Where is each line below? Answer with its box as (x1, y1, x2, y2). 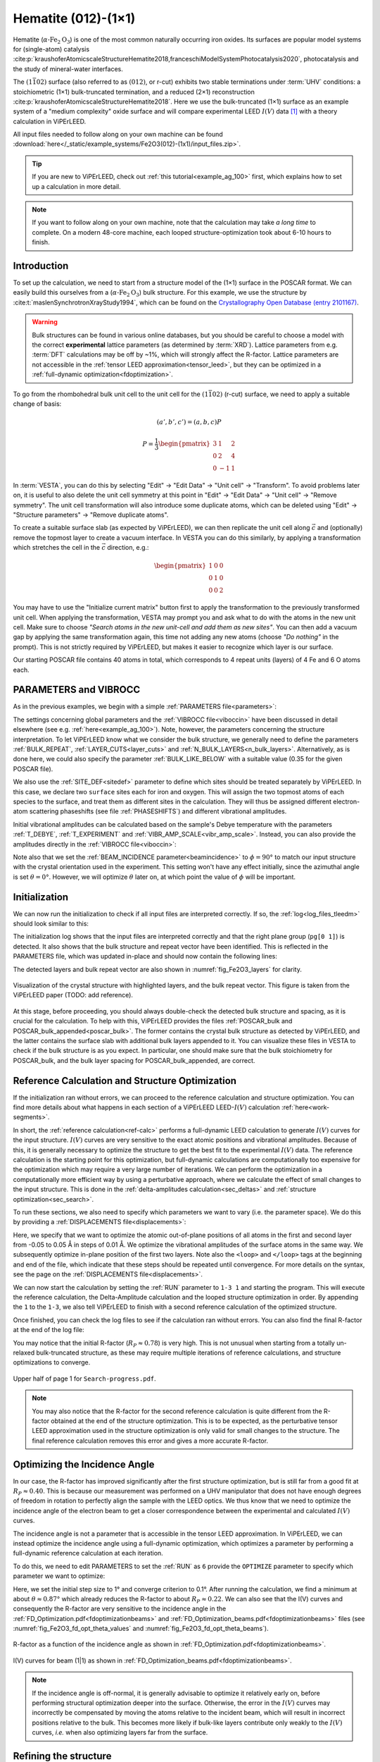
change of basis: (13, 400, 62, 408)
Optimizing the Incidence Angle (13, 1458, 155, 1470)
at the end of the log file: (13, 1326, 84, 1334)
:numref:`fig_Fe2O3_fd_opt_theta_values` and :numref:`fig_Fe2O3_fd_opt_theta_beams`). (13, 1625, 269, 1633)
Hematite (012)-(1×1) (13, 11, 136, 26)
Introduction (13, 260, 69, 271)
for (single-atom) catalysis (13, 44, 90, 53)
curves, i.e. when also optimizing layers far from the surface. (32, 1728, 208, 1737)
